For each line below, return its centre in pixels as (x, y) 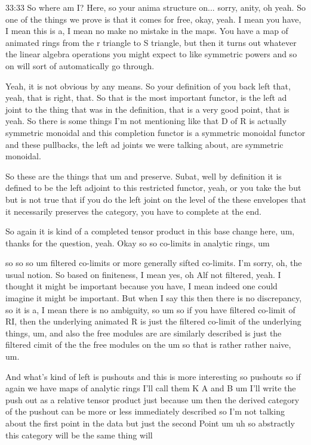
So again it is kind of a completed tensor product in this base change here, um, (150, 231)
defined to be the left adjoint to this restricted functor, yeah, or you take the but (153, 188)
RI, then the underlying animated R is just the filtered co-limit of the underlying (153, 321)
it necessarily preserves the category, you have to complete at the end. (133, 211)
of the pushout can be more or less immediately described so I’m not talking (145, 411)
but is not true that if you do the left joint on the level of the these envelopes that (156, 199)
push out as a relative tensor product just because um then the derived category (153, 399)
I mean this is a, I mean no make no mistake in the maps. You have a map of (147, 31)
